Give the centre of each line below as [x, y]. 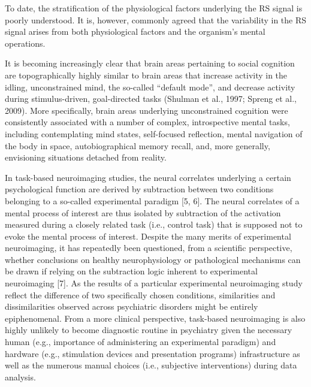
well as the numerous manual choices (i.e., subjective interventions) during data [151, 365]
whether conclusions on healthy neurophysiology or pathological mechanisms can [153, 259]
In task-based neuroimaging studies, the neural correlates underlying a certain [148, 177]
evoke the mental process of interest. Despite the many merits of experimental [148, 236]
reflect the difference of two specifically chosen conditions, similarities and [140, 294]
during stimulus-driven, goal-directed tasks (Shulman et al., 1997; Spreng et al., [151, 99]
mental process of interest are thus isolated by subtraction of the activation [143, 212]
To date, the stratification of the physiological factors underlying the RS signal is [154, 8]
